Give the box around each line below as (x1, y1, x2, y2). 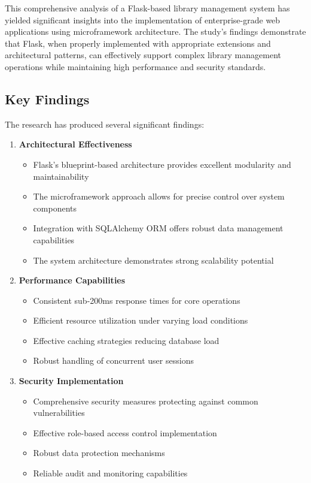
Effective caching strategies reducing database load (33, 334, 219, 346)
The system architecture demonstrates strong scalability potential (33, 253, 274, 266)
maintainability (33, 170, 89, 182)
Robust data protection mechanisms (33, 446, 165, 459)
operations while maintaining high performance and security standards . (5, 60, 266, 73)
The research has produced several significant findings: (5, 117, 205, 130)
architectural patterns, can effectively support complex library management (5, 49, 281, 61)
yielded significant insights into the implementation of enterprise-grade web (5, 13, 280, 26)
